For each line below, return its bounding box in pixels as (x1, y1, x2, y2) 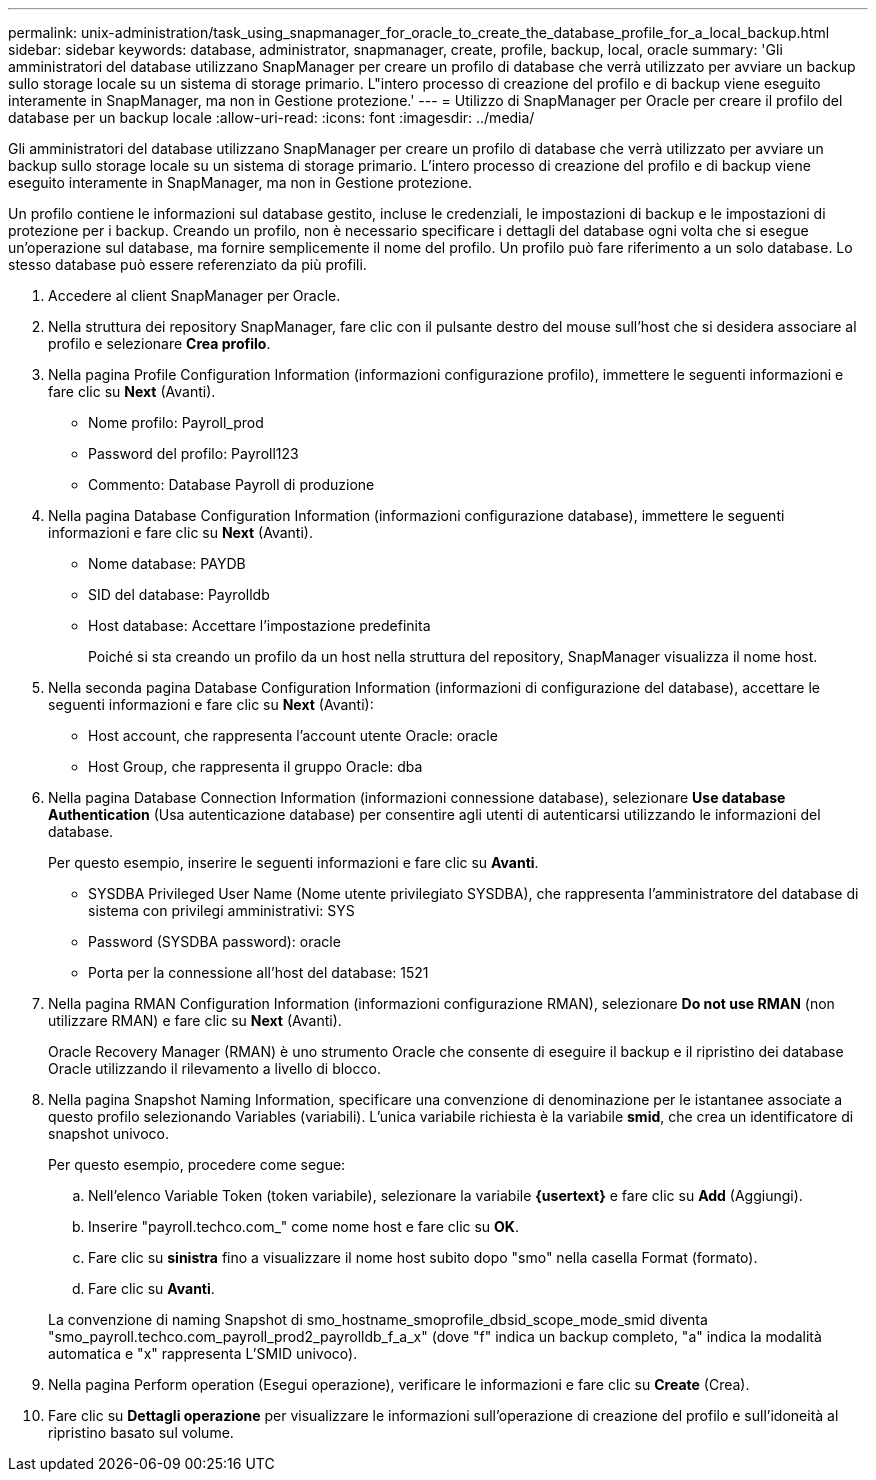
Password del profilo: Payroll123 (88, 445, 299, 462)
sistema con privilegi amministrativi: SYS (88, 902, 355, 919)
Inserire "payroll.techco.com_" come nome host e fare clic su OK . (88, 1218, 519, 1235)
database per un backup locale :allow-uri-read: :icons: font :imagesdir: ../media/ (8, 109, 535, 126)
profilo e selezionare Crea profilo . (48, 335, 271, 352)
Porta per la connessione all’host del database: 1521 (88, 964, 429, 981)
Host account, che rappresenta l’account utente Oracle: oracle (88, 727, 498, 744)
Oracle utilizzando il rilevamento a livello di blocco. (48, 1060, 381, 1077)
